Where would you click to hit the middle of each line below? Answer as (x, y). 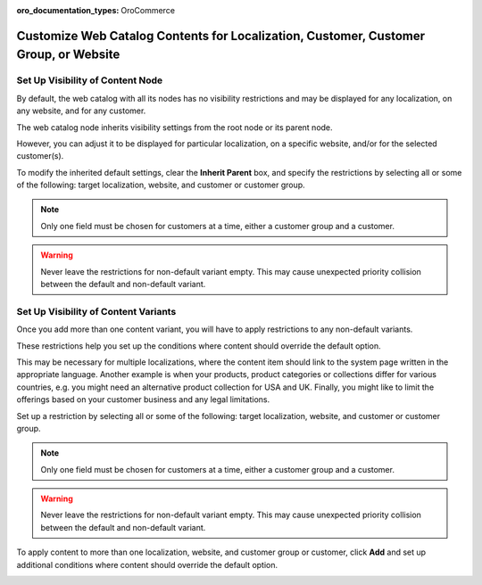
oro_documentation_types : (68, 10)
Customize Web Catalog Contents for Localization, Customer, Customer (221, 36)
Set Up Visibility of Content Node (90, 80)
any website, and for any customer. (81, 111)
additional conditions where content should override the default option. (147, 564)
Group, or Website (68, 55)
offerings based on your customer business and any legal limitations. (143, 400)
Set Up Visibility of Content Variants (96, 311)
